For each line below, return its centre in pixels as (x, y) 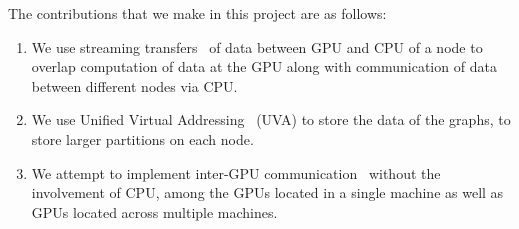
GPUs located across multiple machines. (154, 211)
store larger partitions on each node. (142, 138)
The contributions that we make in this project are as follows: (197, 13)
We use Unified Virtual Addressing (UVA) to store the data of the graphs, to (271, 119)
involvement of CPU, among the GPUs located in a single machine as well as (267, 192)
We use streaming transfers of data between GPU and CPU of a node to (257, 46)
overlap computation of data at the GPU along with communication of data (264, 66)
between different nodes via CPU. (134, 85)
